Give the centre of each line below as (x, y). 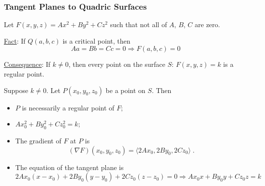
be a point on (125, 90)
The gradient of (38, 140)
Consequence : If (27, 64)
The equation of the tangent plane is (69, 167)
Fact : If (15, 40)
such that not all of (139, 24)
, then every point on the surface (117, 64)
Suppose (16, 90)
